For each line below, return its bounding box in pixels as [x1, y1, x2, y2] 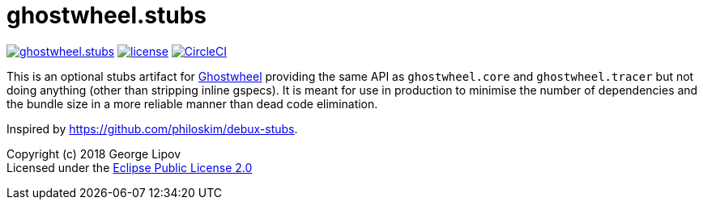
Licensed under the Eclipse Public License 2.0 [6, 160, 253, 174]
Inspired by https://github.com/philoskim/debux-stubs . [6, 121, 298, 136]
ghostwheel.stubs [6, 2, 207, 29]
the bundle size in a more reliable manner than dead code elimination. [6, 96, 378, 111]
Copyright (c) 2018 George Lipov [6, 146, 181, 161]
